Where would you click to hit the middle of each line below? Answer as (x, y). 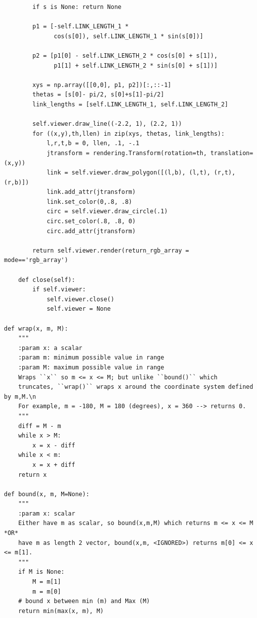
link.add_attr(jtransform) (91, 192)
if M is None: (41, 572)
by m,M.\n (20, 397)
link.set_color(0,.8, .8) (89, 202)
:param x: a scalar (50, 348)
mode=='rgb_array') (36, 260)
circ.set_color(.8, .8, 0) (91, 221)
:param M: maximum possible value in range (91, 367)
